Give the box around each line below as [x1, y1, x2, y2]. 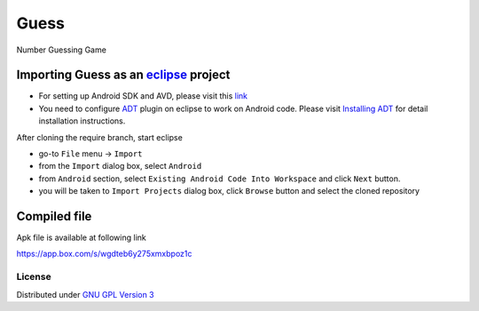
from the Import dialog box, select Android [38, 161, 202, 171]
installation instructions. [38, 116, 126, 126]
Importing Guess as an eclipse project [16, 68, 231, 83]
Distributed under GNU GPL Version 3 [16, 289, 154, 299]
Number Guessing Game [16, 44, 106, 55]
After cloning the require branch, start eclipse [16, 132, 184, 142]
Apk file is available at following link [16, 232, 146, 243]
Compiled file [16, 209, 92, 224]
